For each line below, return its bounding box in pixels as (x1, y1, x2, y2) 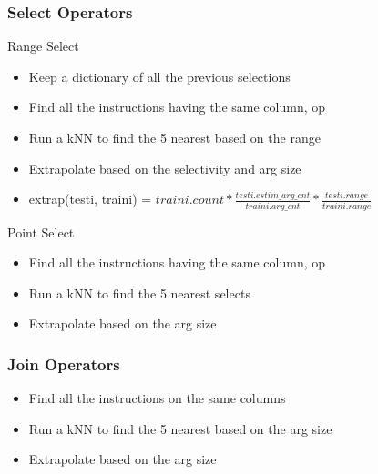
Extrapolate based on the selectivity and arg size (28, 158, 301, 177)
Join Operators (7, 352, 120, 375)
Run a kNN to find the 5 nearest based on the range (28, 128, 321, 146)
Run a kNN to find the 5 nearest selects (28, 283, 250, 302)
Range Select (7, 36, 79, 55)
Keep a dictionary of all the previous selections (28, 66, 291, 86)
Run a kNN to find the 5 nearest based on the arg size (28, 419, 332, 438)
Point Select (7, 222, 75, 241)
